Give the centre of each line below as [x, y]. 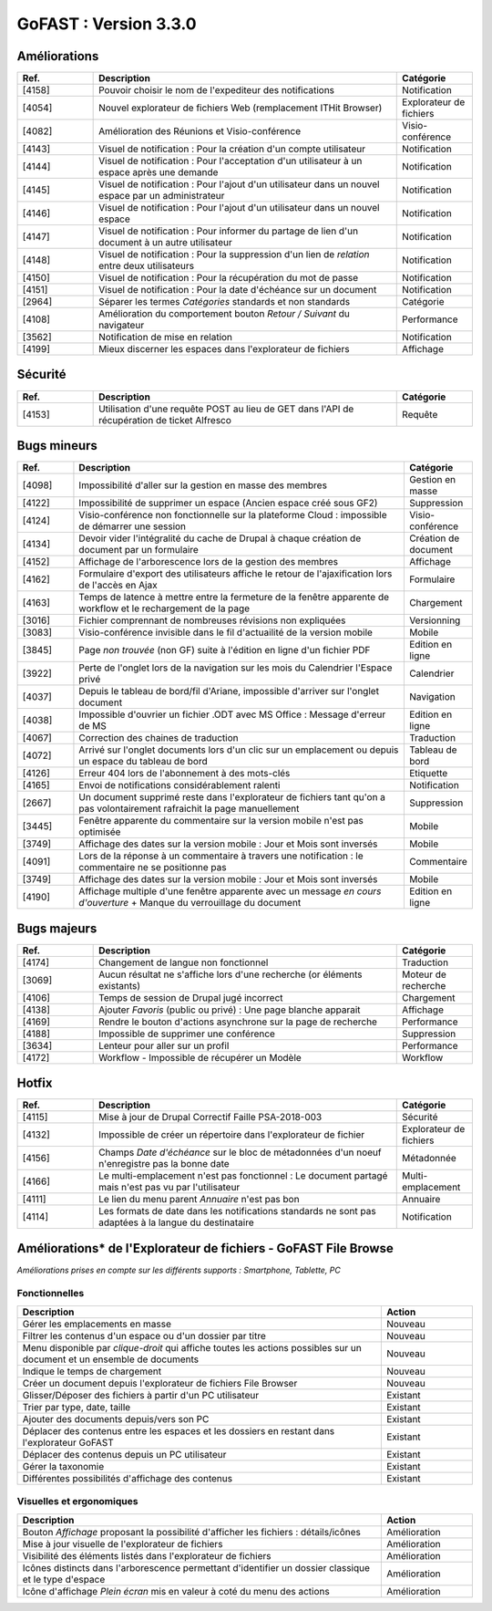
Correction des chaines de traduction [159, 738]
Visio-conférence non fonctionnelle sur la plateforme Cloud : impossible [233, 515]
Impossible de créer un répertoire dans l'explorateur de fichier [232, 1135]
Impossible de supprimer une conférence [187, 1034]
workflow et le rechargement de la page [164, 608]
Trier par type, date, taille [77, 1407]
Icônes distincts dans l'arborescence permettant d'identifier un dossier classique [196, 1567]
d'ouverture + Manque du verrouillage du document [190, 903]
